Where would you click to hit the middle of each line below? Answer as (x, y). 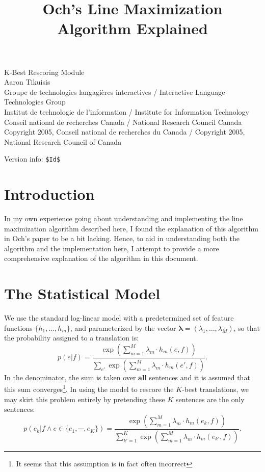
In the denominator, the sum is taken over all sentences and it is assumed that (127, 377)
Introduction (49, 194)
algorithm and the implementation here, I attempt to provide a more (112, 248)
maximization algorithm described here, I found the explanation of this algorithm (131, 228)
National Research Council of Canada (63, 141)
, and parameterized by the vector (123, 327)
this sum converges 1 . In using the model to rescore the (89, 388)
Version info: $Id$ (32, 159)
